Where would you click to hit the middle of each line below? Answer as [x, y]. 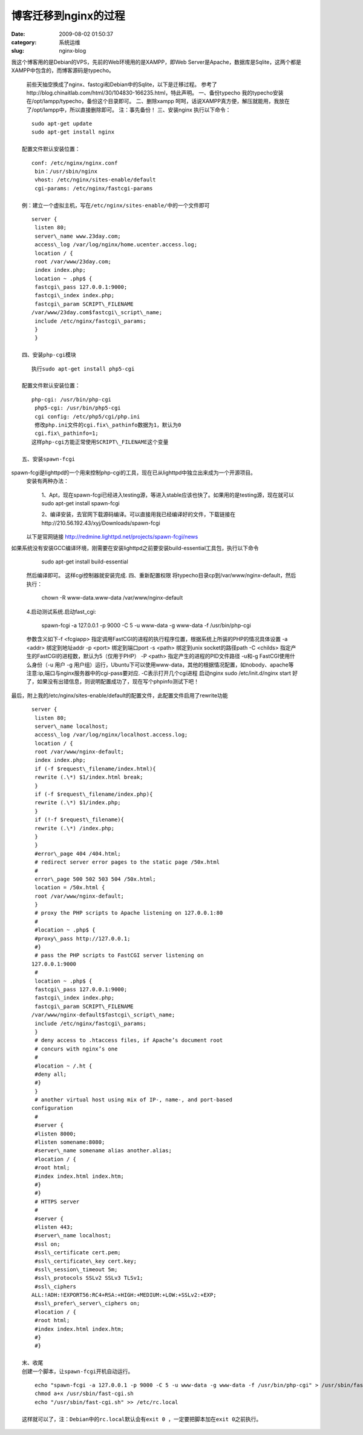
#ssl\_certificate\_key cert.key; [86, 1261]
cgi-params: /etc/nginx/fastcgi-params [93, 188]
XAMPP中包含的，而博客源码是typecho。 [63, 70]
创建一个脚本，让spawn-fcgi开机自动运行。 [78, 1371]
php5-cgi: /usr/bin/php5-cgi [77, 408]
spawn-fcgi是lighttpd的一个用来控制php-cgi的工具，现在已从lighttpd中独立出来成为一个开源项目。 [134, 472]
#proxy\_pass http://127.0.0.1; [82, 938]
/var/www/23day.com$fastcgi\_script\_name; [97, 313]
